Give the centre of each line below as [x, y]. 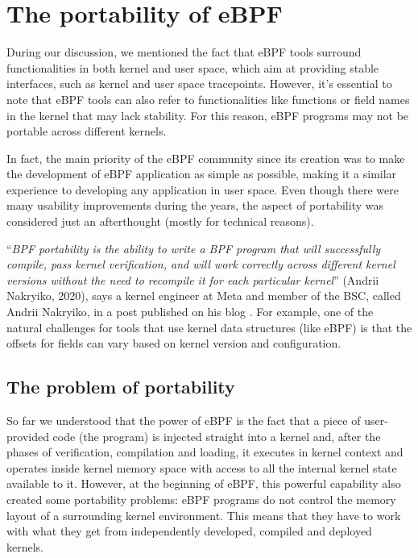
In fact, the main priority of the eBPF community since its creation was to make [206, 158]
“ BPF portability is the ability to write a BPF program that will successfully [194, 248]
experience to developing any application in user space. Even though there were [203, 189]
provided [28, 436]
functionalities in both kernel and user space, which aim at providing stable [193, 67]
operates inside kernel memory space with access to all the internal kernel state [202, 467]
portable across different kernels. [87, 131]
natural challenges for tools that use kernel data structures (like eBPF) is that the [209, 327]
